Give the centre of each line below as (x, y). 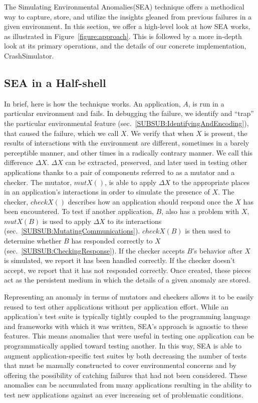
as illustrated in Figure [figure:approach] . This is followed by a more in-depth (123, 36)
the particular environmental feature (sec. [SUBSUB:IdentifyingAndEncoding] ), (126, 123)
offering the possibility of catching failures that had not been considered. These (126, 375)
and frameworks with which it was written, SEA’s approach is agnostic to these (126, 326)
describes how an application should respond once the (150, 201)
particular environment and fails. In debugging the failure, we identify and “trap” (129, 113)
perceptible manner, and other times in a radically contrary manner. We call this (128, 152)
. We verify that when (160, 133)
